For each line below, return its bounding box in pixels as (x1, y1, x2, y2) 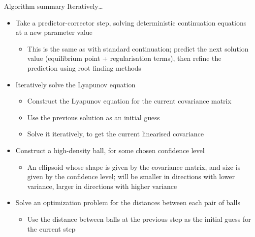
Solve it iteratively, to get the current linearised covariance (27, 129, 204, 139)
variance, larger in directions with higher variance (27, 181, 177, 191)
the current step (27, 223, 76, 234)
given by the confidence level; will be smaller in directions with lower (27, 171, 235, 182)
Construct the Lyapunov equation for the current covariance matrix (27, 96, 231, 106)
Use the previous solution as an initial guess (27, 112, 160, 122)
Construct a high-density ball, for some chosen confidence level (15, 145, 205, 155)
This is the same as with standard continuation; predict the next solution (27, 43, 249, 53)
